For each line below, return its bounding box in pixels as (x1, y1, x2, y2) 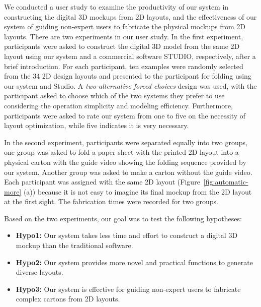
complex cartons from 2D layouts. (16, 293, 120, 304)
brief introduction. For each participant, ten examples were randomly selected (4, 60, 243, 71)
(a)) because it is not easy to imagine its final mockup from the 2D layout (23, 186, 252, 197)
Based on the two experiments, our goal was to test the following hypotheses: (4, 213, 242, 223)
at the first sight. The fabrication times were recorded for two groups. (4, 196, 219, 207)
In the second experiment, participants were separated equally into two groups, (4, 137, 247, 147)
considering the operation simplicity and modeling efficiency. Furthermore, (4, 100, 233, 110)
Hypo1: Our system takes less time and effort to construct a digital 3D (16, 230, 238, 240)
